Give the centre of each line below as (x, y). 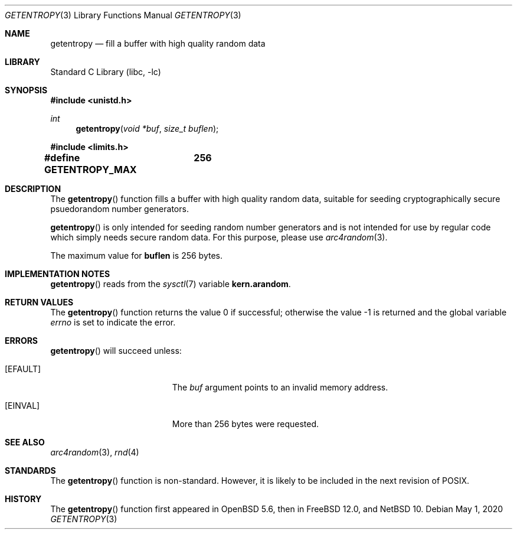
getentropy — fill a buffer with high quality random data (158, 43)
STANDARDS (30, 470)
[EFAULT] (23, 369)
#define (62, 158)
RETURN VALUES (39, 302)
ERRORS (22, 341)
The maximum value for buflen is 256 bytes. (137, 255)
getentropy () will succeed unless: (116, 351)
